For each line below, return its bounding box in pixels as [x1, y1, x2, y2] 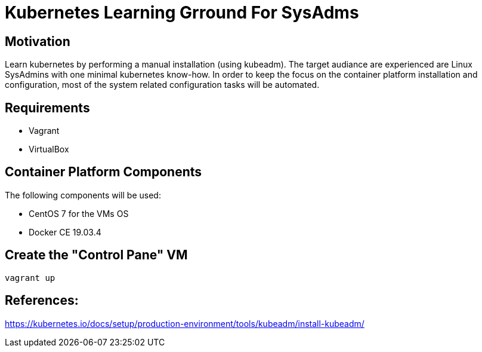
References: [5, 293, 79, 308]
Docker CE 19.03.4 [29, 226, 101, 237]
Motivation [5, 33, 70, 49]
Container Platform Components [5, 164, 202, 180]
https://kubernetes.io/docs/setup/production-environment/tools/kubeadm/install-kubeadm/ [5, 318, 364, 329]
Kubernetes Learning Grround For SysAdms [5, 2, 359, 23]
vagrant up [5, 273, 55, 283]
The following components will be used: [5, 189, 161, 200]
